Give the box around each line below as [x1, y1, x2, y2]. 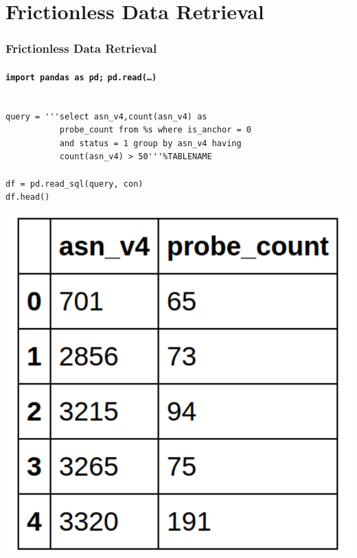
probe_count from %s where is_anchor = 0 [59, 125, 251, 135]
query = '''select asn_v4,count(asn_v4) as [5, 111, 207, 121]
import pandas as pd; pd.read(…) [5, 72, 157, 82]
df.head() [5, 192, 50, 202]
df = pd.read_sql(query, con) [5, 178, 143, 189]
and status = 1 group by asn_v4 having [59, 138, 242, 148]
